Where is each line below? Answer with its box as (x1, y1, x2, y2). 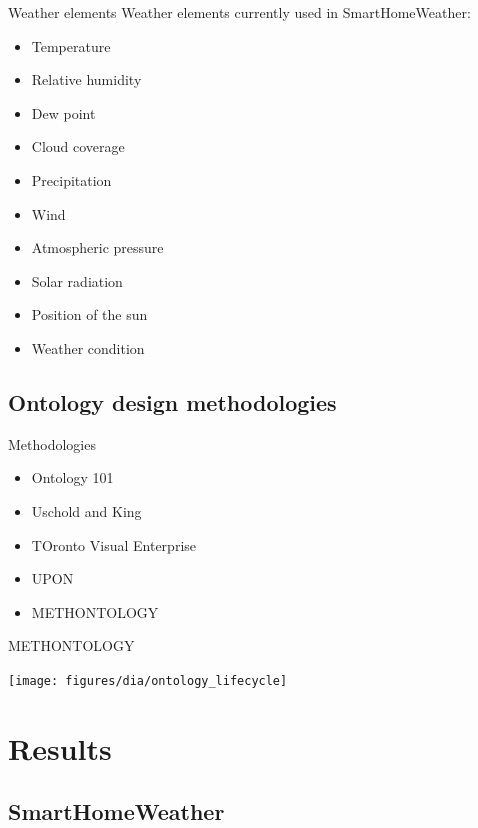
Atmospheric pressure (31, 237, 164, 258)
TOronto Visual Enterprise (31, 534, 197, 555)
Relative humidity (31, 69, 142, 90)
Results (8, 727, 112, 768)
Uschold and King (31, 500, 142, 521)
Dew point (31, 102, 96, 123)
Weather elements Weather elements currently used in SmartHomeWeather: (8, 2, 471, 22)
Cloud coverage (31, 136, 125, 157)
